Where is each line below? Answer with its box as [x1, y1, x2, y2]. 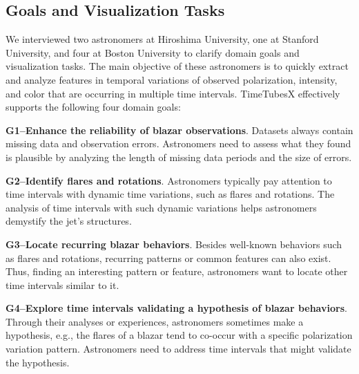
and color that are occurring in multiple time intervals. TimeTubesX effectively [6, 86, 340, 100]
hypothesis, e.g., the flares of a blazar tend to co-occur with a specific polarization [6, 328, 353, 342]
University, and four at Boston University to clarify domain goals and [6, 45, 300, 59]
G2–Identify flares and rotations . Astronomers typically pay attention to [6, 173, 332, 187]
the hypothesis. [6, 355, 70, 369]
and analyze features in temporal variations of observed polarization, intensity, [6, 72, 338, 86]
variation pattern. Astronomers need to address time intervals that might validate [6, 342, 351, 356]
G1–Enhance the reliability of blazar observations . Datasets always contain [6, 122, 353, 137]
